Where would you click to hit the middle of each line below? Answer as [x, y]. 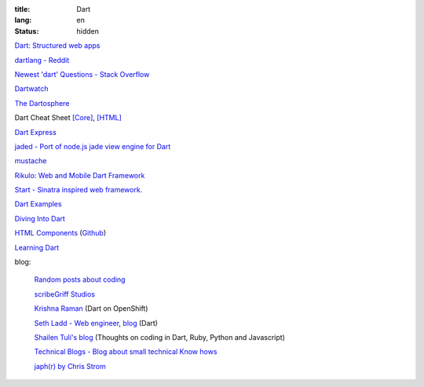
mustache [31, 161]
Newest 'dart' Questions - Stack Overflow [82, 74]
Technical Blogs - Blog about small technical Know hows [126, 352]
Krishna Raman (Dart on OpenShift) [91, 309]
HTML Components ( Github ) [60, 233]
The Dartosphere [42, 103]
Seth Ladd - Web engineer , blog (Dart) [96, 323]
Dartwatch [31, 89]
